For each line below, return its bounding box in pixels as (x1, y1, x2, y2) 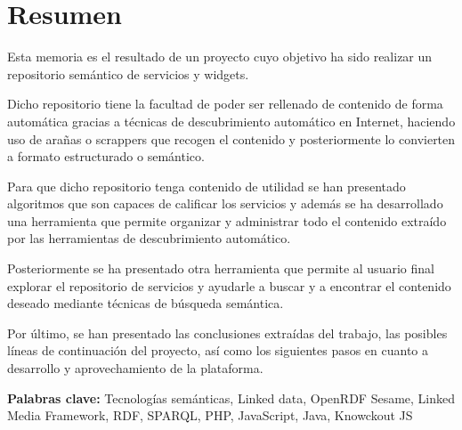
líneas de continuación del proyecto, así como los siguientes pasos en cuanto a (7, 341, 429, 360)
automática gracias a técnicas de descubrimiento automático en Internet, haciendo (7, 111, 456, 130)
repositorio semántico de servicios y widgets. (7, 64, 249, 83)
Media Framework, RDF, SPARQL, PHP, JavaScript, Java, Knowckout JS (7, 406, 413, 425)
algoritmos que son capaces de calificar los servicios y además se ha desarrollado (7, 194, 443, 213)
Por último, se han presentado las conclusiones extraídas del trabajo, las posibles (7, 323, 448, 342)
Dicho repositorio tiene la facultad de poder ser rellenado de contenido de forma (7, 94, 443, 113)
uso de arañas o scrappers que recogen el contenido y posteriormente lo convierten (7, 129, 456, 148)
